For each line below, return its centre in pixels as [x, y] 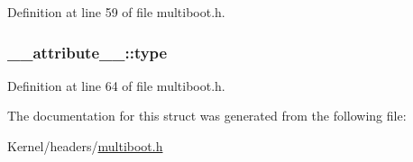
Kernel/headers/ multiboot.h [85, 146]
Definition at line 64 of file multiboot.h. [116, 85]
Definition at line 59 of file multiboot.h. [116, 12]
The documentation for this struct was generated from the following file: [207, 116]
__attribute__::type [87, 52]
